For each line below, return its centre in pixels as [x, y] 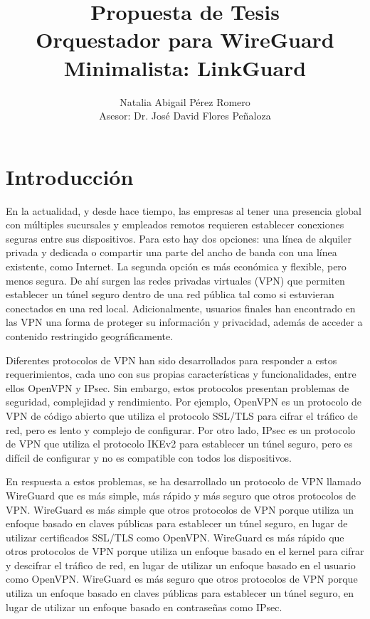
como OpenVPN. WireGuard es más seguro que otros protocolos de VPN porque [182, 579]
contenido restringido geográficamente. [90, 335]
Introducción [70, 176]
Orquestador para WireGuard [185, 39]
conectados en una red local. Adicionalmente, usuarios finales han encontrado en [181, 308]
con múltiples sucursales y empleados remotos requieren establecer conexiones [175, 224]
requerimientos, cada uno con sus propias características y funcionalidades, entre [181, 374]
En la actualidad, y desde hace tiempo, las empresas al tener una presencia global [184, 210]
